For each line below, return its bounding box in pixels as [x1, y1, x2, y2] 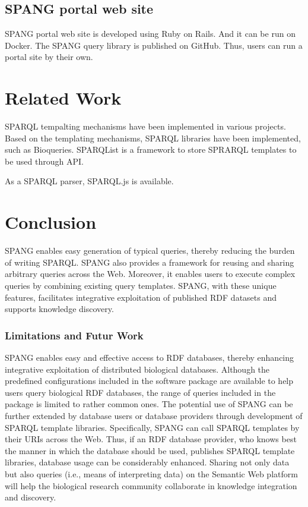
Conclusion [5, 210, 97, 234]
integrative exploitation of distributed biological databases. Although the [5, 363, 270, 375]
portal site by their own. [5, 51, 93, 63]
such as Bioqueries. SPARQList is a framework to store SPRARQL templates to [5, 143, 297, 156]
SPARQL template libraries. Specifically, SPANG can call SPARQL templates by [5, 421, 300, 433]
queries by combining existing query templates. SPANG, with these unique [5, 279, 277, 291]
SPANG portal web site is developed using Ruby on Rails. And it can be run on [5, 27, 296, 40]
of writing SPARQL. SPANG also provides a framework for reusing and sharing [5, 256, 294, 268]
